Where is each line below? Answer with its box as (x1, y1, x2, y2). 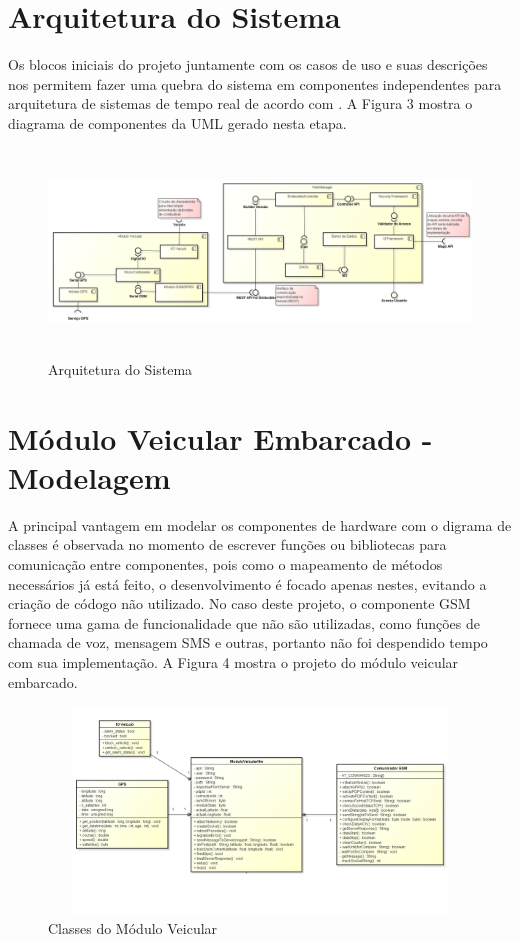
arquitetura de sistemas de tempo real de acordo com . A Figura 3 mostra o (8, 93, 473, 114)
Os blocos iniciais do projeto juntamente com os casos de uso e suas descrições (8, 54, 488, 75)
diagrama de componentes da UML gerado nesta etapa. (8, 112, 347, 133)
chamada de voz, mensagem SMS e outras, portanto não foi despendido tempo (8, 632, 488, 653)
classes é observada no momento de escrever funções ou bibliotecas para (8, 534, 447, 555)
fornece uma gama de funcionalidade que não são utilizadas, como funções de (8, 612, 480, 633)
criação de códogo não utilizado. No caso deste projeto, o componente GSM (8, 593, 471, 614)
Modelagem (8, 456, 171, 497)
